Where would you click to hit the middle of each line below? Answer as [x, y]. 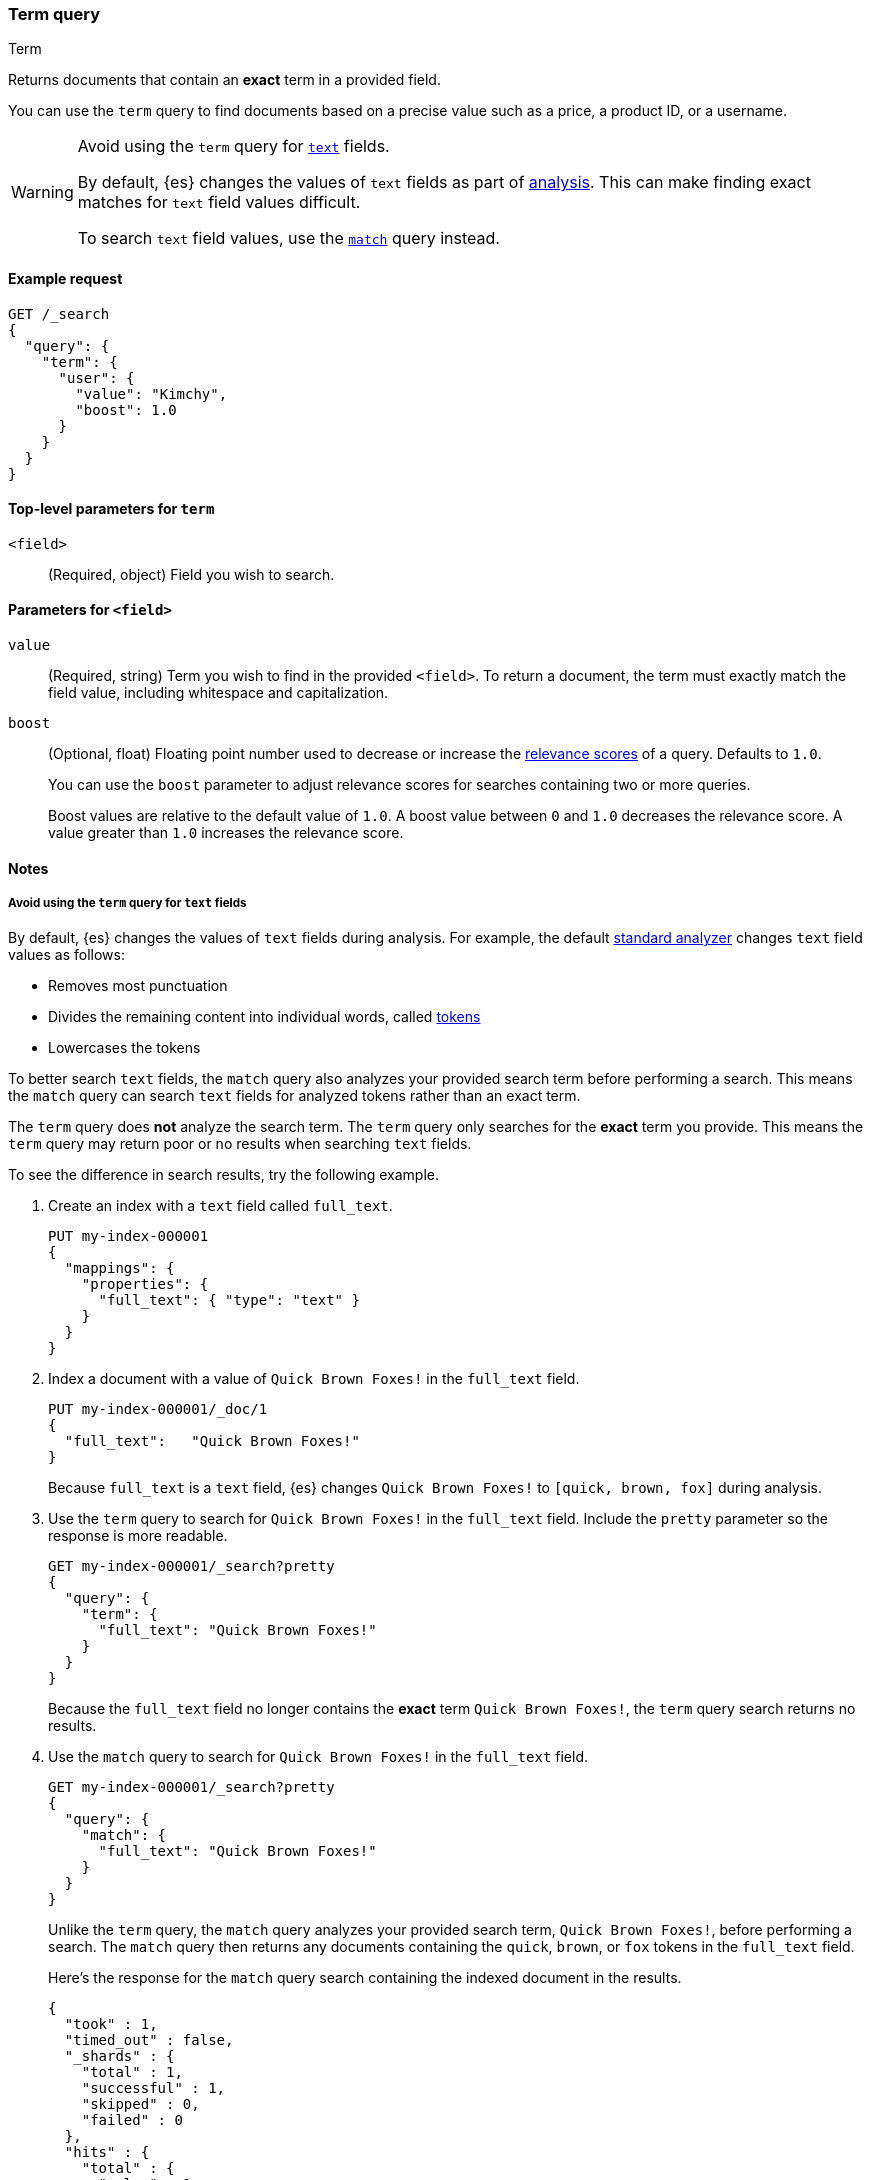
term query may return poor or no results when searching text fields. [240, 1144]
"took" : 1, [111, 2024]
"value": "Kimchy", [151, 393]
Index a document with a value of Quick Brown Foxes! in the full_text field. [314, 1379]
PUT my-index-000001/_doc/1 [158, 1409]
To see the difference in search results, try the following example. [223, 1175]
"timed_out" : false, [149, 2040]
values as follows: [66, 955]
